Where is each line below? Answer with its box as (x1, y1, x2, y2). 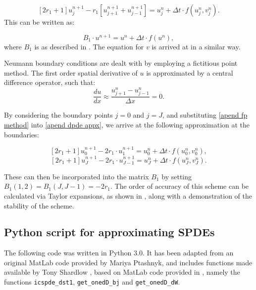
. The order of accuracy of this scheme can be (110, 181, 249, 191)
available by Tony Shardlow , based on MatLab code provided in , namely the (4, 267, 240, 277)
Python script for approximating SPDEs (4, 224, 215, 240)
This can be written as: (4, 17, 75, 27)
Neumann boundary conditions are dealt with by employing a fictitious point (4, 58, 238, 68)
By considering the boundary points (4, 110, 113, 120)
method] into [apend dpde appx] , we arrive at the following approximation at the (4, 119, 250, 129)
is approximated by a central (146, 67, 233, 78)
